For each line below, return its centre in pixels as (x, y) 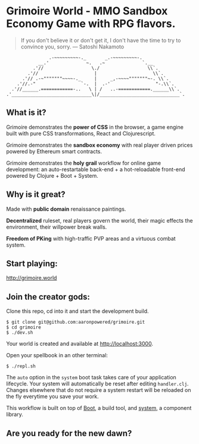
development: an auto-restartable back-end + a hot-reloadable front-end (96, 169)
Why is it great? (36, 195)
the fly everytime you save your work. (53, 397)
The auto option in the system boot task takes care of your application (91, 378)
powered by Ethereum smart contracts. (54, 151)
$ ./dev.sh (20, 333)
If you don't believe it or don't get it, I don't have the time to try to (101, 40)
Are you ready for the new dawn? (69, 433)
